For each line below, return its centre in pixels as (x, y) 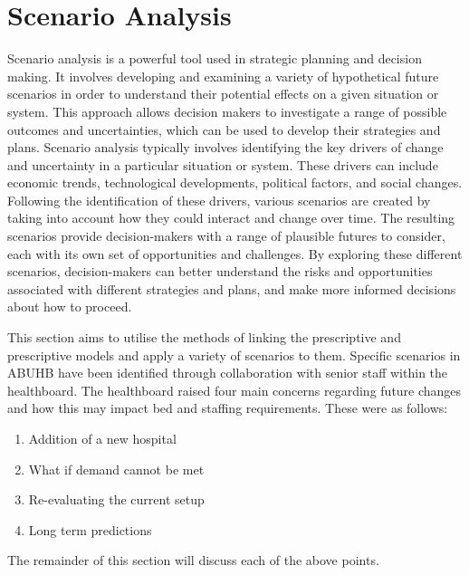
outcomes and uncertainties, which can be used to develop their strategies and (224, 129)
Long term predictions (90, 529)
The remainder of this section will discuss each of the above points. (193, 560)
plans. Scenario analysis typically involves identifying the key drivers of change (225, 147)
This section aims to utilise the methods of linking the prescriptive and (204, 337)
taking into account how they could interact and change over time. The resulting (231, 218)
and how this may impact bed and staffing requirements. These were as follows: (228, 408)
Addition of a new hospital (102, 438)
